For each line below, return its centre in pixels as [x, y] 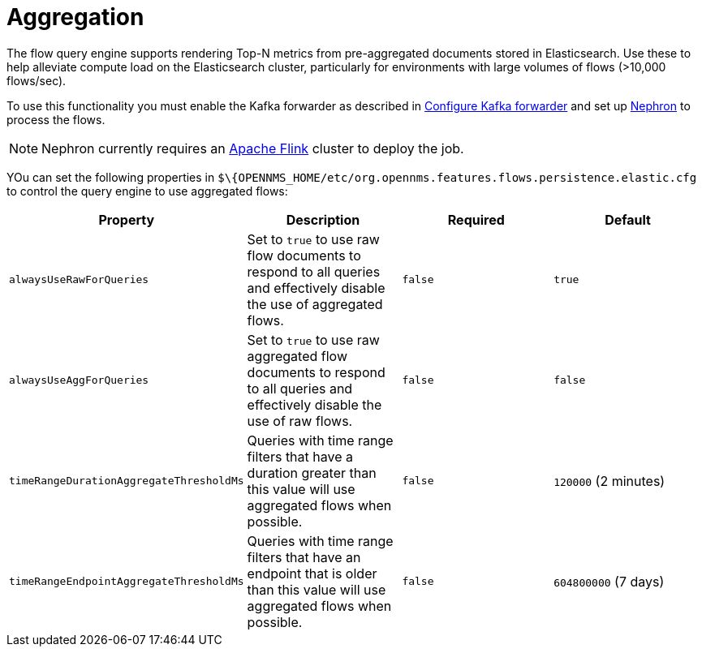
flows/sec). [37, 80]
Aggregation [75, 17]
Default [628, 219]
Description [323, 219]
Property [127, 219]
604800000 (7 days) [609, 581]
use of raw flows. [300, 421]
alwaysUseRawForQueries [79, 280]
